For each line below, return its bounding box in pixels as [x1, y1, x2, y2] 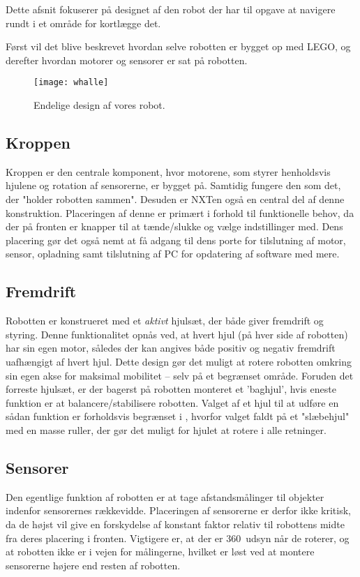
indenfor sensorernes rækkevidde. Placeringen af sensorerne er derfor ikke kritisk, [6, 503, 351, 518]
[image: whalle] [33, 77, 109, 88]
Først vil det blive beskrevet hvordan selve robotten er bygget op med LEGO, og [6, 39, 351, 54]
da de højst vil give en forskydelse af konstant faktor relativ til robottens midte [6, 516, 345, 531]
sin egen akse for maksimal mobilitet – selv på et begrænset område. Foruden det [6, 368, 354, 382]
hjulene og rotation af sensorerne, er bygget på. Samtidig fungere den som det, [6, 178, 341, 193]
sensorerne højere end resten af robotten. [6, 557, 181, 572]
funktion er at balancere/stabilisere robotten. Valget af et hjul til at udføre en [6, 395, 339, 410]
